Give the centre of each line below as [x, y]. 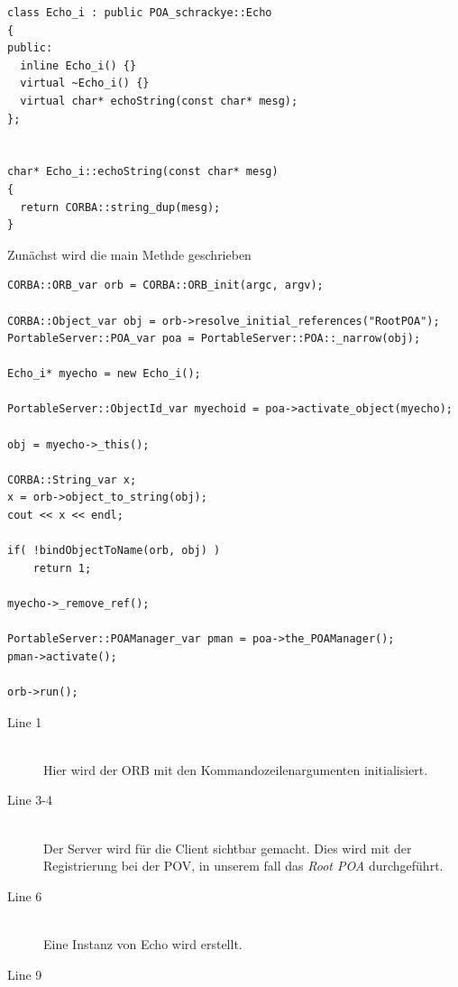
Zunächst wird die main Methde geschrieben [129, 254]
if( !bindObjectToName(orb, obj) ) [114, 551]
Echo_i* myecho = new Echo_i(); [104, 374]
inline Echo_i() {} [78, 65]
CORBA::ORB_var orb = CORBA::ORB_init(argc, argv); [165, 286]
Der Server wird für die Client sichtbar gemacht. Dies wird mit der [228, 848]
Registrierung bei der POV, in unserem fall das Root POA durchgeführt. [243, 866]
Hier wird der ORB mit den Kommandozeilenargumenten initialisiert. [236, 769]
